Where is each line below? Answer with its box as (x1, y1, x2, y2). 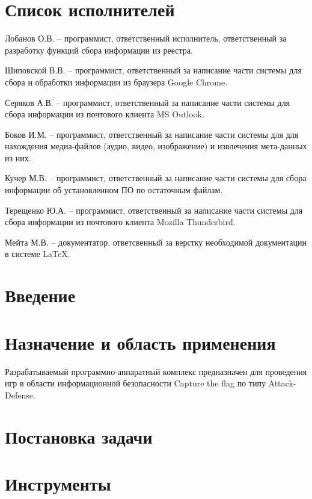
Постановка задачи (5, 424, 153, 448)
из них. (5, 151, 31, 164)
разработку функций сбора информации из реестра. (5, 43, 193, 56)
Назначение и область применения (5, 330, 276, 355)
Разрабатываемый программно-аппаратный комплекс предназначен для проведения (5, 365, 307, 377)
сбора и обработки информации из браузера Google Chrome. (5, 75, 228, 88)
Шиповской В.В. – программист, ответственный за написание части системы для (5, 64, 302, 76)
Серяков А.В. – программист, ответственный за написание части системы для (5, 96, 290, 108)
